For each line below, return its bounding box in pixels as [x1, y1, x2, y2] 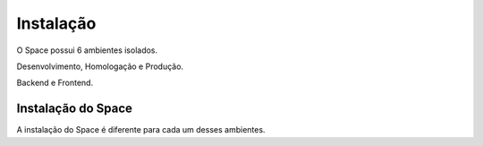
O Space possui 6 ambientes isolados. [16, 45, 158, 56]
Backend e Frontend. [16, 77, 94, 89]
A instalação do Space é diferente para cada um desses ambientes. [16, 125, 266, 135]
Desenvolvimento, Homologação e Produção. [16, 61, 183, 72]
